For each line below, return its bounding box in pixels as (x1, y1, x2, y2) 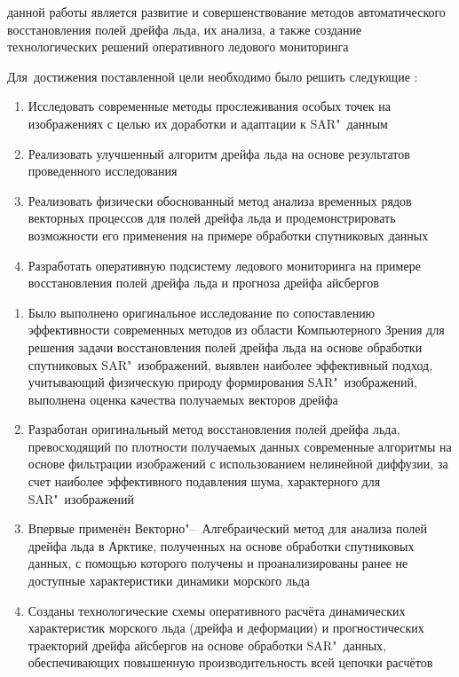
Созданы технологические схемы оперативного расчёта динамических (28, 601, 406, 619)
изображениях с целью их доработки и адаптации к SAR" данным (28, 114, 388, 132)
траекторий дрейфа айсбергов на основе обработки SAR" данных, (28, 635, 387, 654)
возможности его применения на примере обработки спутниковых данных (28, 225, 429, 244)
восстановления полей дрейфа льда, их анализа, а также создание (7, 20, 362, 38)
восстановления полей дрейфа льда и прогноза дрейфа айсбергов (28, 273, 379, 292)
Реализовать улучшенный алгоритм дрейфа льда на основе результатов (28, 144, 410, 162)
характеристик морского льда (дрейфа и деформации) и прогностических (28, 618, 424, 637)
